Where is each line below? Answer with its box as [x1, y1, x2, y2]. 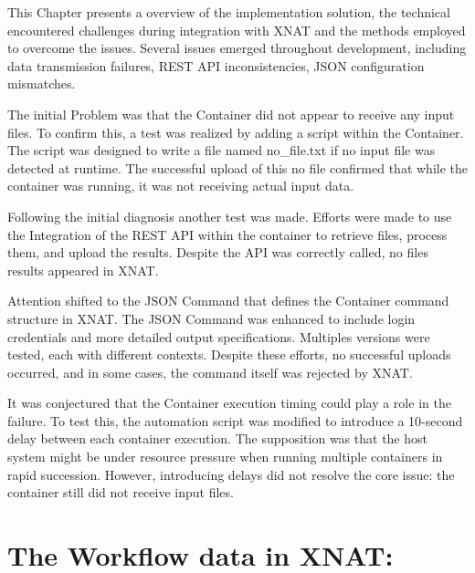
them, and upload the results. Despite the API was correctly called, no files [7, 243, 428, 262]
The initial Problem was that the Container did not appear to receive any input [7, 104, 455, 123]
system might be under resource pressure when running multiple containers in [7, 447, 443, 466]
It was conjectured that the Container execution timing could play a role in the [7, 393, 451, 412]
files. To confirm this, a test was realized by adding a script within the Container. [7, 122, 464, 141]
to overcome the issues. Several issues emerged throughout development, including [7, 38, 467, 57]
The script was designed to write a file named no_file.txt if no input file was [7, 141, 436, 160]
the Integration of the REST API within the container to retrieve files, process [7, 224, 448, 244]
